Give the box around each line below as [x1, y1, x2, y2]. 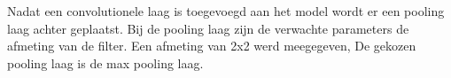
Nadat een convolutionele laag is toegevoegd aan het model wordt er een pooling [7, 2, 445, 19]
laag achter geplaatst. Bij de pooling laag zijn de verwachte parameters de [7, 19, 409, 37]
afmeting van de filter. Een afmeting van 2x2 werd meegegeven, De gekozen [7, 36, 416, 55]
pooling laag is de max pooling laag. [7, 53, 204, 72]
